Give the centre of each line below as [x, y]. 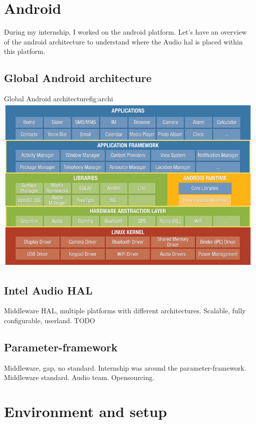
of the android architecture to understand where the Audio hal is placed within [123, 41]
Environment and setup [86, 411]
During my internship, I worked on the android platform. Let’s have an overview [126, 32]
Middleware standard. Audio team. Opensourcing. [79, 377]
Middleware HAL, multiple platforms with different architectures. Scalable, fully [125, 311]
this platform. [25, 51]
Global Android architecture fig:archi [59, 99]
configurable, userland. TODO [50, 320]
